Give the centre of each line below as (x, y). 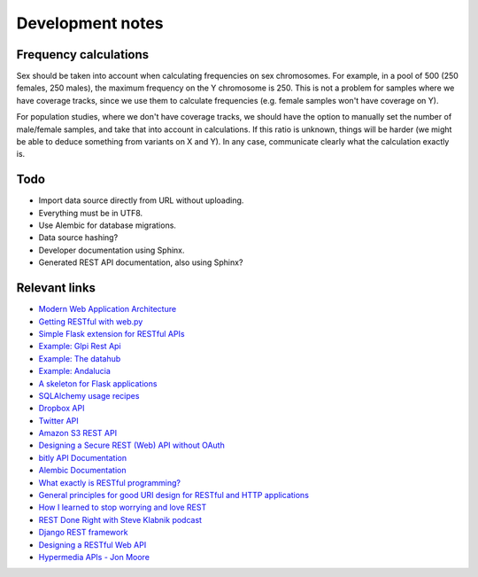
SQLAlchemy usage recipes (89, 395)
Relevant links (56, 288)
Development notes (90, 23)
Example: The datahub (80, 358)
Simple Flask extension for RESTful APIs (112, 333)
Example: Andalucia (74, 371)
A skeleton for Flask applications (98, 383)
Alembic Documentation (82, 471)
